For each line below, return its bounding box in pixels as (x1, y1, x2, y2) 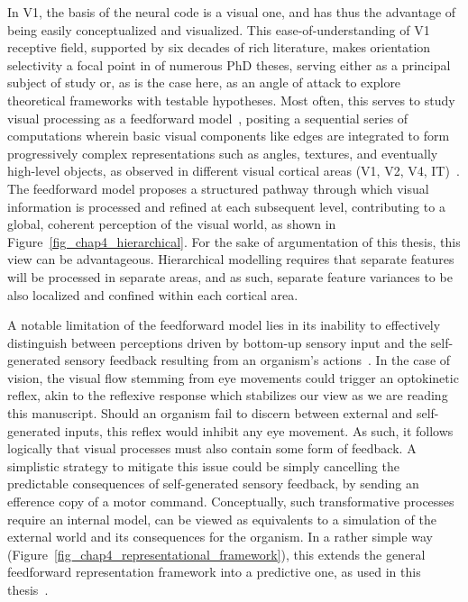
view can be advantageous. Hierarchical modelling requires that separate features (7, 250, 454, 269)
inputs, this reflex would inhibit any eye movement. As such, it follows (64, 421, 454, 440)
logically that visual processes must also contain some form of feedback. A (7, 439, 417, 458)
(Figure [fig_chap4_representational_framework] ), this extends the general (7, 544, 426, 563)
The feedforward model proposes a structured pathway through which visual (7, 178, 429, 197)
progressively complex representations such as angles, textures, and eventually (7, 143, 438, 162)
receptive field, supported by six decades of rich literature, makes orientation (7, 38, 431, 57)
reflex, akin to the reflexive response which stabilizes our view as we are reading (7, 386, 448, 405)
